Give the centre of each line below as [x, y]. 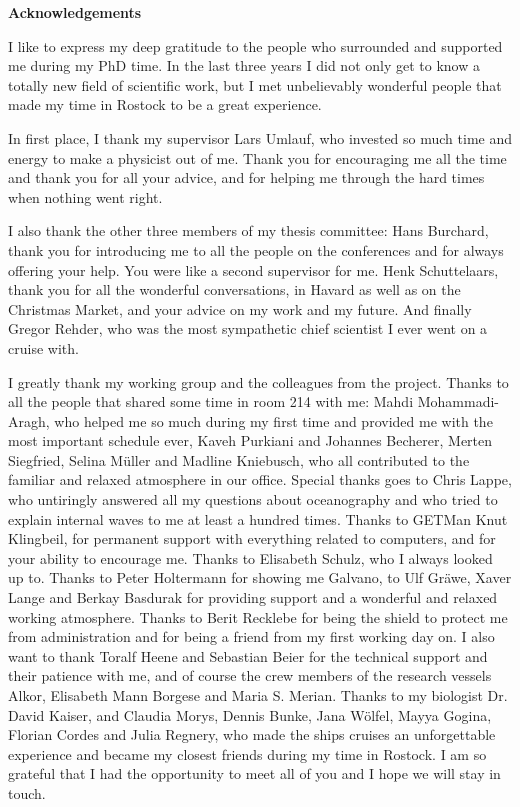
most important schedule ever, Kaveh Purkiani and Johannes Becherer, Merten [250, 440]
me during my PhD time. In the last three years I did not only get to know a [244, 65]
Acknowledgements [75, 12]
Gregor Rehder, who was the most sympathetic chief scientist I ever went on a [248, 328]
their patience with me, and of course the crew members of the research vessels [250, 675]
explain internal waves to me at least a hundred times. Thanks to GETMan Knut [258, 518]
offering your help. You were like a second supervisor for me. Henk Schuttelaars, [253, 269]
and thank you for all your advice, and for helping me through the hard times [246, 177]
